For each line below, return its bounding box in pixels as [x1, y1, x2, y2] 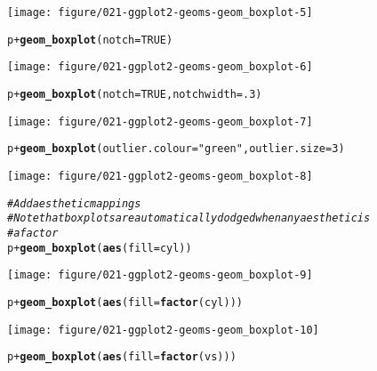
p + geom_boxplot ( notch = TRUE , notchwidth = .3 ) [7, 87, 262, 101]
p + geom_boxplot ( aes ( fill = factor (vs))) [7, 351, 237, 364]
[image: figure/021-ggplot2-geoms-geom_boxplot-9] [7, 269, 313, 282]
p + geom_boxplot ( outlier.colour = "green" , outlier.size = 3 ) [7, 142, 345, 156]
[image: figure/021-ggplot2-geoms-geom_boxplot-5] [7, 6, 313, 19]
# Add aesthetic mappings [7, 197, 141, 210]
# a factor [7, 226, 59, 239]
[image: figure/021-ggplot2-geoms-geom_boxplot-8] [7, 169, 313, 182]
